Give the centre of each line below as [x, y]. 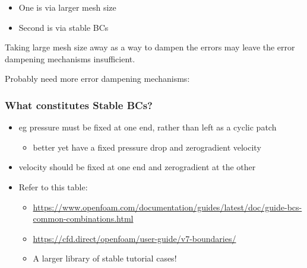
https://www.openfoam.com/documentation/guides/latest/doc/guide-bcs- [167, 207]
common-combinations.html [83, 218]
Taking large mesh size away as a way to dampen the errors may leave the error [150, 47]
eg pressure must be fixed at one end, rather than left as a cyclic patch [148, 127]
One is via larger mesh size [67, 7]
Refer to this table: [53, 186]
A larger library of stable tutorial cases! [105, 258]
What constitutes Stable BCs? [79, 105]
